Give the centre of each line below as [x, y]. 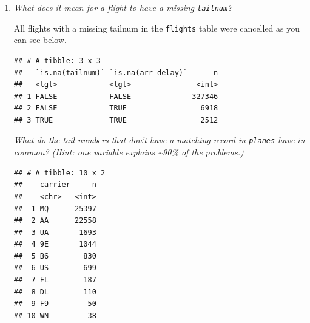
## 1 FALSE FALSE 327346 [116, 96]
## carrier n [55, 185]
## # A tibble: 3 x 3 [57, 60]
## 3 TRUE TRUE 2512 [116, 120]
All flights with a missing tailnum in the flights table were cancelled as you [157, 28]
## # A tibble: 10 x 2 [59, 173]
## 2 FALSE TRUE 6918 [116, 108]
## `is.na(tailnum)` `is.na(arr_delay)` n [116, 73]
